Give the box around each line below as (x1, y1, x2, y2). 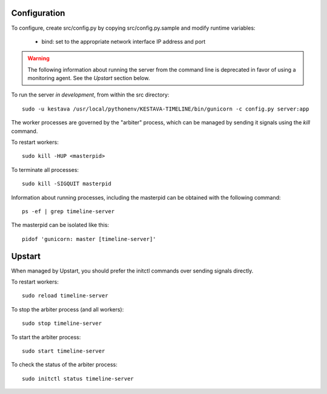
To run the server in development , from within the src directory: (11, 91, 170, 98)
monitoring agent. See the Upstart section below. (27, 75, 150, 82)
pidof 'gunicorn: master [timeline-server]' (22, 236, 157, 242)
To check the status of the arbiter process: (11, 361, 117, 369)
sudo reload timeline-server (22, 292, 108, 299)
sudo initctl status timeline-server (22, 375, 134, 382)
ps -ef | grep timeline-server (22, 208, 115, 215)
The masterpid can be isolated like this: (11, 222, 109, 229)
